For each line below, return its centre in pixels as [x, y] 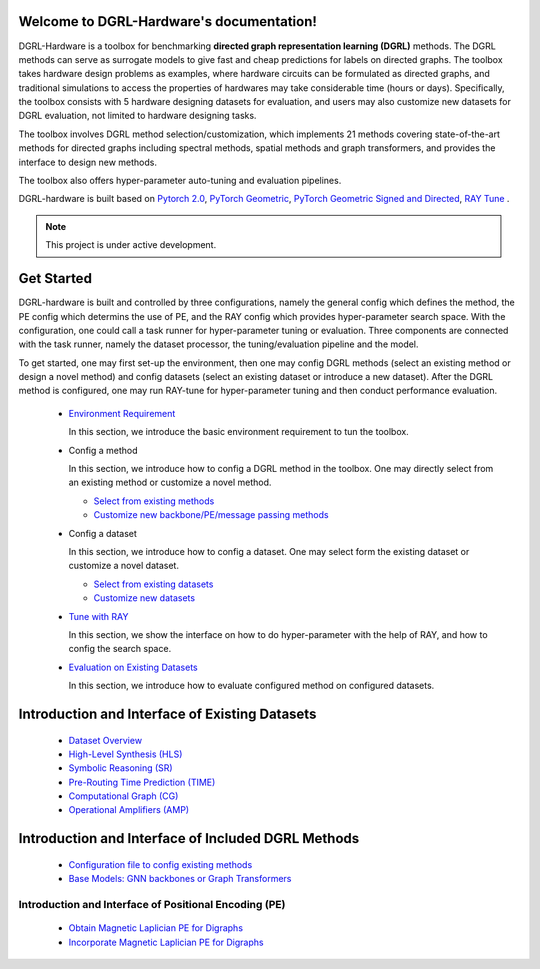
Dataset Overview [105, 740]
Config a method [103, 450]
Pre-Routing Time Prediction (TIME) [142, 782]
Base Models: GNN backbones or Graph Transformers [180, 879]
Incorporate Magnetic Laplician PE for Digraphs [166, 942]
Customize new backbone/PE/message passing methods [211, 515]
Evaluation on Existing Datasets [133, 667]
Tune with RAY [98, 616]
